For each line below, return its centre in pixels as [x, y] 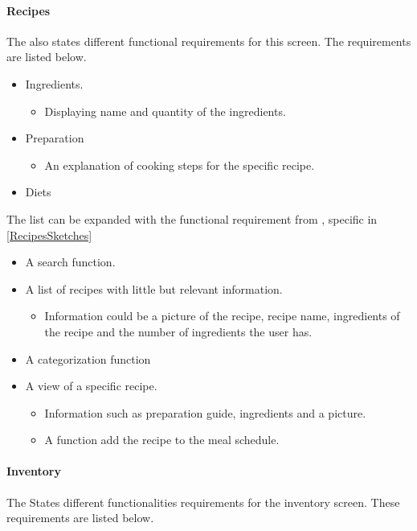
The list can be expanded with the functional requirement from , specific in [192, 218]
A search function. [70, 262]
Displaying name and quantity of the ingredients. [165, 111]
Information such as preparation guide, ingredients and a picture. [205, 412]
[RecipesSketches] [49, 235]
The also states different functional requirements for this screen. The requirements [209, 41]
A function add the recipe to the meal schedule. [162, 440]
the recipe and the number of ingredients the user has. [178, 331]
